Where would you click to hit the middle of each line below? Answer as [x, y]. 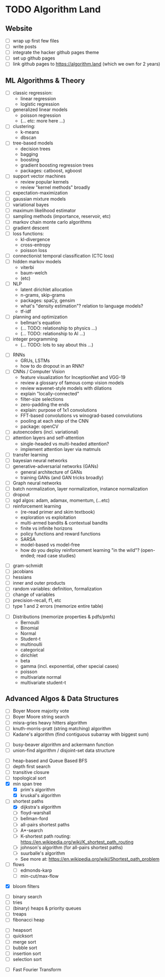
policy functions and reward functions [60, 534]
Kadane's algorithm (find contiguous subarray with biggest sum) [81, 734]
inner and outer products [39, 583]
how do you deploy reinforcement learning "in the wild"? [80, 550]
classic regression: [33, 93]
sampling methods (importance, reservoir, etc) [62, 216]
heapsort [22, 930]
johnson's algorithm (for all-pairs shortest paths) [71, 847]
